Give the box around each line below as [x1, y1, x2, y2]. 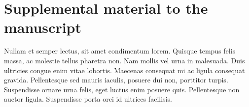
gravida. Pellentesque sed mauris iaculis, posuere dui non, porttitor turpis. [4, 75, 228, 85]
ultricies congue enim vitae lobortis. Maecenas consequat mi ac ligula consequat [4, 65, 245, 75]
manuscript [4, 17, 81, 37]
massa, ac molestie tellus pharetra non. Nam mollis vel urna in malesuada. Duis [4, 55, 245, 65]
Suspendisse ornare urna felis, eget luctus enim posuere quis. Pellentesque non [4, 84, 240, 94]
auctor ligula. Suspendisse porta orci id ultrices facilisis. [4, 94, 172, 104]
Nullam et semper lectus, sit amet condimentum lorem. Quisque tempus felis [4, 46, 236, 56]
